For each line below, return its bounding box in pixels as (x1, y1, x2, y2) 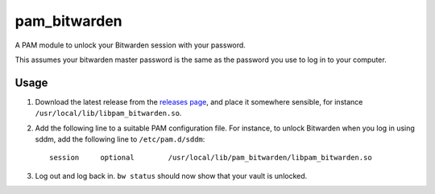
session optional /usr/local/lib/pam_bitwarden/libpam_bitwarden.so (49, 153, 372, 163)
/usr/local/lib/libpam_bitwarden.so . (35, 109, 182, 118)
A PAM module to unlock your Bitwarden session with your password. (14, 40, 246, 50)
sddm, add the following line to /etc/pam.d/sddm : (35, 134, 205, 144)
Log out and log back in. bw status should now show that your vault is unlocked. (35, 171, 308, 180)
